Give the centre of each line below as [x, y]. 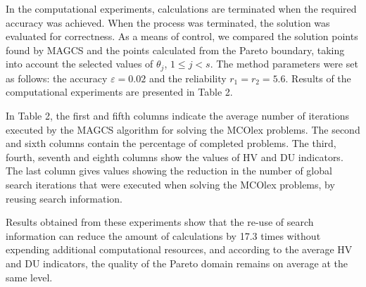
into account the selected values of [80, 64]
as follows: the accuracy [57, 78]
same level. [29, 277]
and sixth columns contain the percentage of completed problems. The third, [171, 143]
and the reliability [188, 78]
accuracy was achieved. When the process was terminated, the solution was [168, 22]
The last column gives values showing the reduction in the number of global [169, 171]
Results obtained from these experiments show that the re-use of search [160, 222]
